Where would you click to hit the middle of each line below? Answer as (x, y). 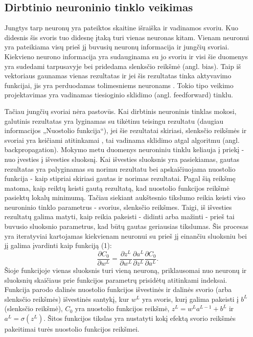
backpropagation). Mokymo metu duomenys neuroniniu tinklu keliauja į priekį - (124, 149)
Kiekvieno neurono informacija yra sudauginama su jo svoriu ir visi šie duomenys (126, 56)
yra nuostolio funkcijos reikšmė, (122, 308)
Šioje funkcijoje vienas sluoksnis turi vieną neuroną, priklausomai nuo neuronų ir (126, 270)
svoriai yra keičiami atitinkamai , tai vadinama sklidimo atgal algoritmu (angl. (122, 140)
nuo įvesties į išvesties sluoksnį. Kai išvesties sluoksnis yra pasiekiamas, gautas (122, 159)
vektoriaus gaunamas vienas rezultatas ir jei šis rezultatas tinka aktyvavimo (118, 76)
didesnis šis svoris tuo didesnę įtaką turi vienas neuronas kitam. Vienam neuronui (127, 37)
